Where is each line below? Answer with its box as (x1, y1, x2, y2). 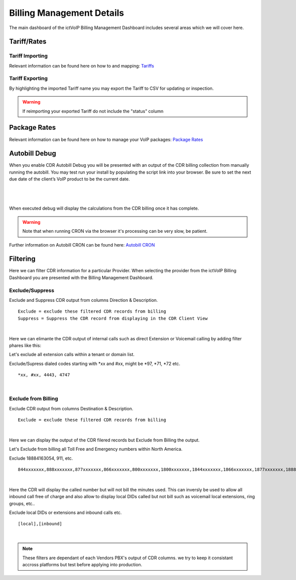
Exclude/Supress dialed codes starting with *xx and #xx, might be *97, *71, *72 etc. (9, 361, 181, 366)
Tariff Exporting (9, 75, 48, 82)
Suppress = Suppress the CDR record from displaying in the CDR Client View (18, 316, 208, 321)
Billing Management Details (9, 7, 124, 18)
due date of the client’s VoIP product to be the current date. (9, 176, 130, 182)
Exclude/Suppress (9, 287, 54, 293)
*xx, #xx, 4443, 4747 (18, 372, 70, 378)
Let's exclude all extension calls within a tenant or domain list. (9, 352, 135, 358)
